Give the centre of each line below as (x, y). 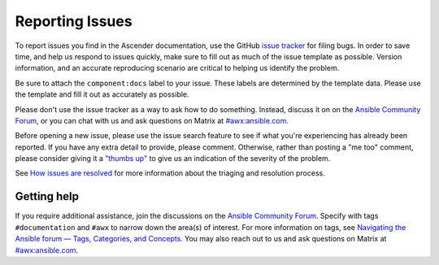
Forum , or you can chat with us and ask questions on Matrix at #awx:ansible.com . (152, 120)
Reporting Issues (74, 21)
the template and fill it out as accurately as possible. (102, 94)
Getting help (47, 196)
